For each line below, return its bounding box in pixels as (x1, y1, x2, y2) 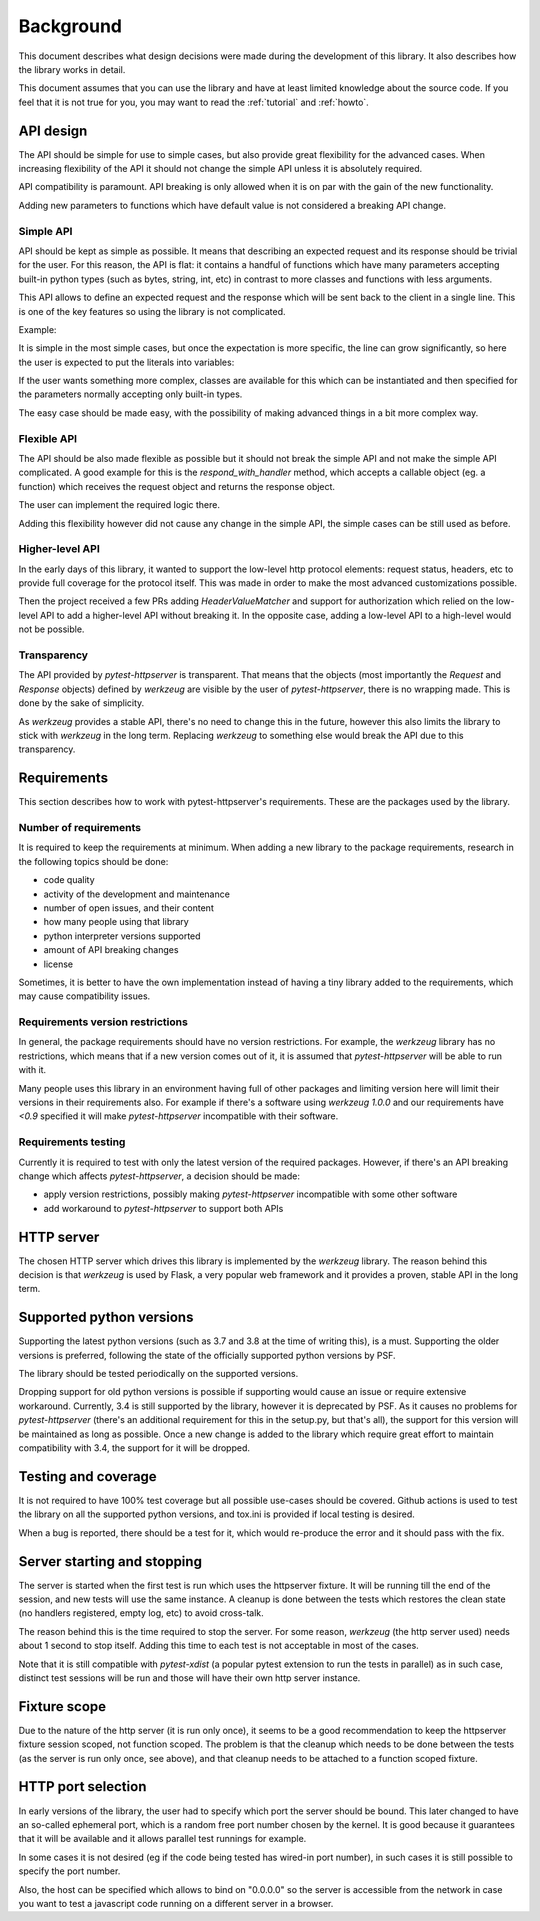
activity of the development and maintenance (43, 888, 230, 900)
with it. (18, 1064, 47, 1076)
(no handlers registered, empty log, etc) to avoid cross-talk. (18, 1607, 264, 1619)
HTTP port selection (18, 1778, 147, 1795)
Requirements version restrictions (18, 1015, 189, 1029)
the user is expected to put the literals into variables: (18, 356, 235, 368)
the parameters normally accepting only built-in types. (18, 388, 243, 400)
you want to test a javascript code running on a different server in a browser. (18, 1897, 334, 1909)
